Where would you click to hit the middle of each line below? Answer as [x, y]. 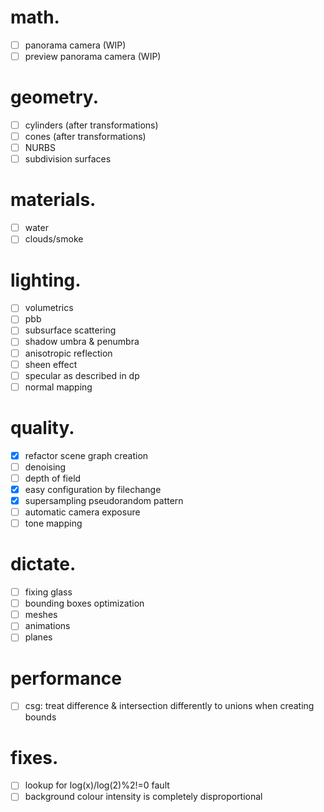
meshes [41, 615]
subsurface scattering [70, 330]
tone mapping [53, 523]
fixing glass [48, 592]
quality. [42, 427]
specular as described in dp [82, 375]
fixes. [34, 757]
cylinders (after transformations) [91, 125]
